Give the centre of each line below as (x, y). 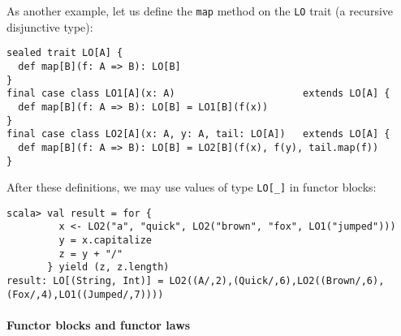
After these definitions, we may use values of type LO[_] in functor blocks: (192, 187)
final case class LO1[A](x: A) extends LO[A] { (198, 94)
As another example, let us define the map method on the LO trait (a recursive (200, 11)
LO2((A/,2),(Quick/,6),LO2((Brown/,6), (277, 281)
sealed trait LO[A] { (65, 53)
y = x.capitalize (105, 241)
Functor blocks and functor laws (99, 325)
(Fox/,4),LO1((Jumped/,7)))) (85, 294)
